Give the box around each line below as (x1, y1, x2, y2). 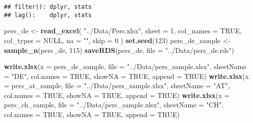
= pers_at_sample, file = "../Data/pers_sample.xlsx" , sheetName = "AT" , (4, 80, 230, 91)
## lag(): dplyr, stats (4, 11, 92, 19)
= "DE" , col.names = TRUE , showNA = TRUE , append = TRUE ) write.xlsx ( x (4, 71, 249, 81)
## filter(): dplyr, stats (4, 3, 92, 10)
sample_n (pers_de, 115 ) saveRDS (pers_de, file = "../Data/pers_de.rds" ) (4, 45, 234, 55)
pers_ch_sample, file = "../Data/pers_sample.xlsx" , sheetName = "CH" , (4, 99, 224, 110)
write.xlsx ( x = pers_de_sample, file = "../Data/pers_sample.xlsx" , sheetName (4, 61, 247, 72)
